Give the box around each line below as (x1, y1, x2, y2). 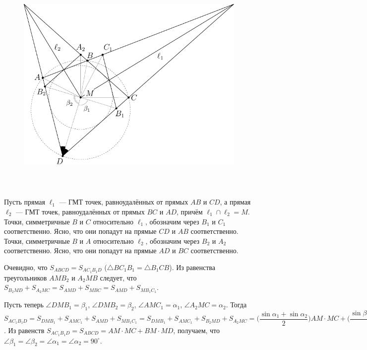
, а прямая (220, 197, 251, 207)
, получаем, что (173, 325, 220, 335)
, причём (177, 206, 203, 216)
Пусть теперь (4, 299, 44, 310)
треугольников (4, 272, 47, 282)
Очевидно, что (4, 262, 48, 272)
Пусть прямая (4, 197, 45, 207)
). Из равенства (169, 262, 215, 272)
